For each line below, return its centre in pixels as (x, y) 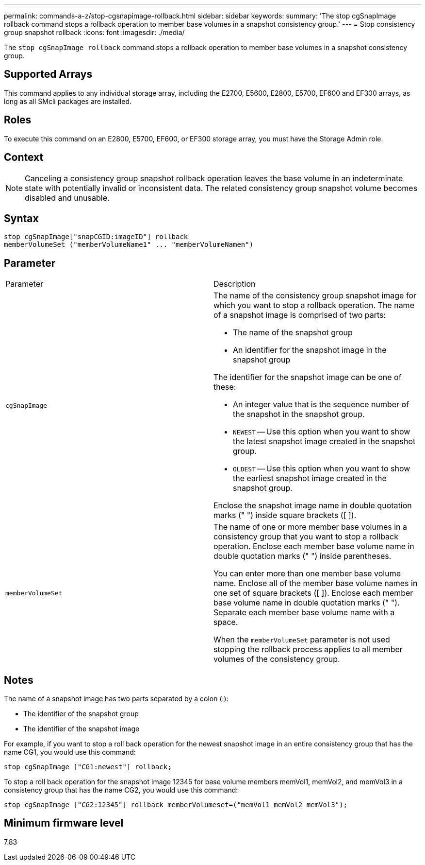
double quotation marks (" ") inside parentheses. (302, 556)
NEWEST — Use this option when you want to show (322, 432)
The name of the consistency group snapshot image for (315, 296)
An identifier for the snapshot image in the (310, 350)
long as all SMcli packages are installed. (68, 101)
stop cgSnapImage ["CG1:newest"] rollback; (88, 767)
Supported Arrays (48, 74)
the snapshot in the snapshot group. (299, 414)
